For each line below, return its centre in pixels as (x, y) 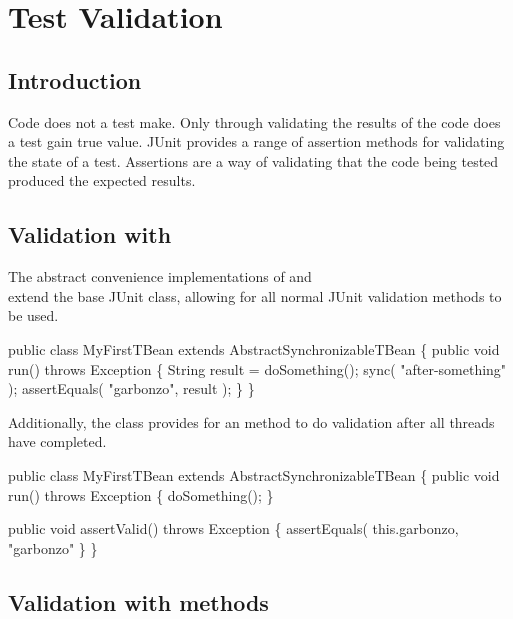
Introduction (75, 79)
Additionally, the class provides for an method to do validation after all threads (251, 421)
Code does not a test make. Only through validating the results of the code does (254, 121)
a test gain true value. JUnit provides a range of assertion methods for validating (256, 141)
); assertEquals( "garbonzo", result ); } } (131, 388)
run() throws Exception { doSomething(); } (141, 494)
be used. (33, 315)
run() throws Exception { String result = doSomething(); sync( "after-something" (257, 368)
